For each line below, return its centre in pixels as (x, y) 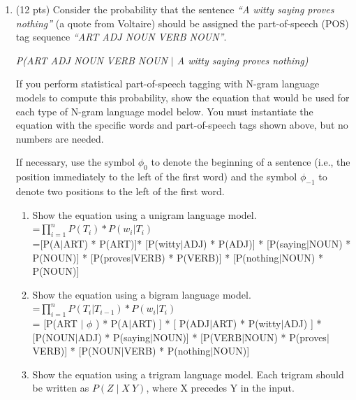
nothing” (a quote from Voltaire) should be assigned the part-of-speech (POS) (182, 23)
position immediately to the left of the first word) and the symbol (156, 177)
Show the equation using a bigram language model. (142, 294)
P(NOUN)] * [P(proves (82, 257)
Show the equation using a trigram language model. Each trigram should (188, 374)
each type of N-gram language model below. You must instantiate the (164, 111)
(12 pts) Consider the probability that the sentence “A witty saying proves (175, 9)
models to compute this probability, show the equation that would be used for (183, 97)
